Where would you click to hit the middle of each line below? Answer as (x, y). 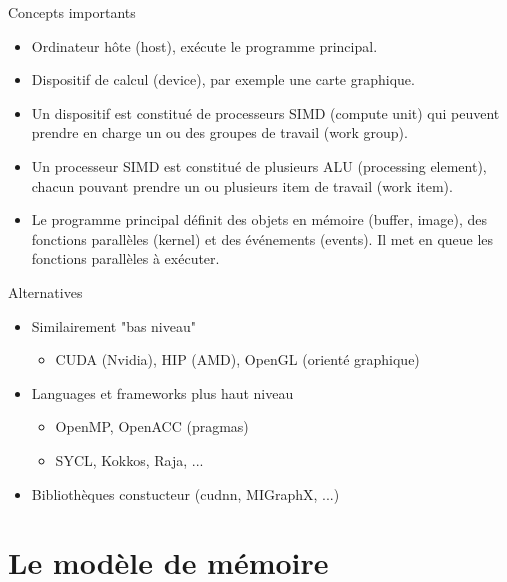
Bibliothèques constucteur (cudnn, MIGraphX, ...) (185, 493)
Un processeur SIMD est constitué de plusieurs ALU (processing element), (259, 165)
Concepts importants (72, 12)
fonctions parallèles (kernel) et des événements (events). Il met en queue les (262, 238)
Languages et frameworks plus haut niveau (162, 392)
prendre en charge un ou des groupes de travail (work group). (219, 132)
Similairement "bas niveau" (114, 325)
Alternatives (45, 291)
